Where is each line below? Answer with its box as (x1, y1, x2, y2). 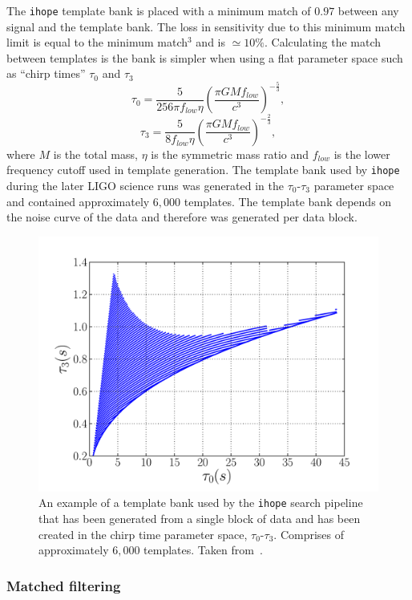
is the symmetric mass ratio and (151, 145, 309, 162)
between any (337, 2, 399, 18)
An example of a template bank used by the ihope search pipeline (38, 494, 363, 511)
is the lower (333, 145, 390, 162)
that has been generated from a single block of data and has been (38, 510, 361, 527)
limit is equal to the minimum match (6, 34, 188, 51)
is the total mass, (53, 145, 138, 162)
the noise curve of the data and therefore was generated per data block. (6, 209, 357, 225)
